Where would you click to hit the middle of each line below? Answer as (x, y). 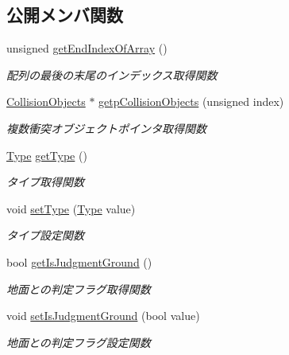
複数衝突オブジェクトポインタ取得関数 (106, 128)
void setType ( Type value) (71, 208)
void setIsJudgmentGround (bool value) (103, 316)
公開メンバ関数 (65, 15)
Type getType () (47, 155)
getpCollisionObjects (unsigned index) (191, 101)
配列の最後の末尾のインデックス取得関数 (112, 74)
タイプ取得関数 (45, 182)
